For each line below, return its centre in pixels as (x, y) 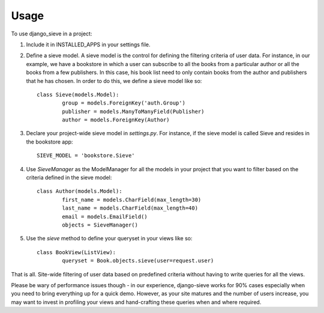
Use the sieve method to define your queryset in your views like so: (109, 239)
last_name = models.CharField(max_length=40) (130, 208)
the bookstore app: (49, 142)
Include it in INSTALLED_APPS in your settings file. (88, 44)
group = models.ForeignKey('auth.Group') (124, 103)
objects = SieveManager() (100, 225)
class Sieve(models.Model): (78, 94)
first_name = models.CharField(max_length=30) (132, 199)
